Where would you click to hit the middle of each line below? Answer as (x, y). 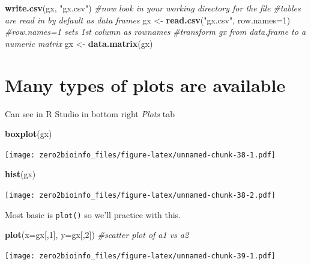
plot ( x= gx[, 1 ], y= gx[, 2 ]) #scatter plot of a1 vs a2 (97, 235)
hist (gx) (20, 174)
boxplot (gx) (29, 134)
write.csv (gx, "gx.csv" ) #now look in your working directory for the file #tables (153, 8)
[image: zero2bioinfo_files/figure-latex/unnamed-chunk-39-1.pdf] (140, 256)
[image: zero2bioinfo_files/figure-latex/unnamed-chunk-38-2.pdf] (140, 195)
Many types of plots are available (145, 84)
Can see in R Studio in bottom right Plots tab (90, 113)
